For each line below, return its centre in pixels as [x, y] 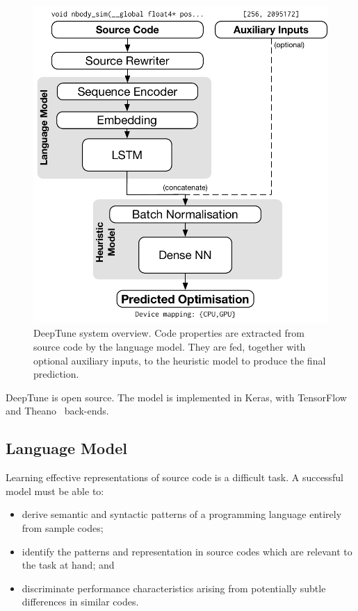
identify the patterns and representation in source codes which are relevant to [187, 551]
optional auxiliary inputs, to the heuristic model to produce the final [180, 360]
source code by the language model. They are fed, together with [170, 346]
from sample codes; [63, 527]
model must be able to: [55, 491]
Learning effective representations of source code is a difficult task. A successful [174, 477]
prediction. [56, 374]
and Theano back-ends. [57, 411]
